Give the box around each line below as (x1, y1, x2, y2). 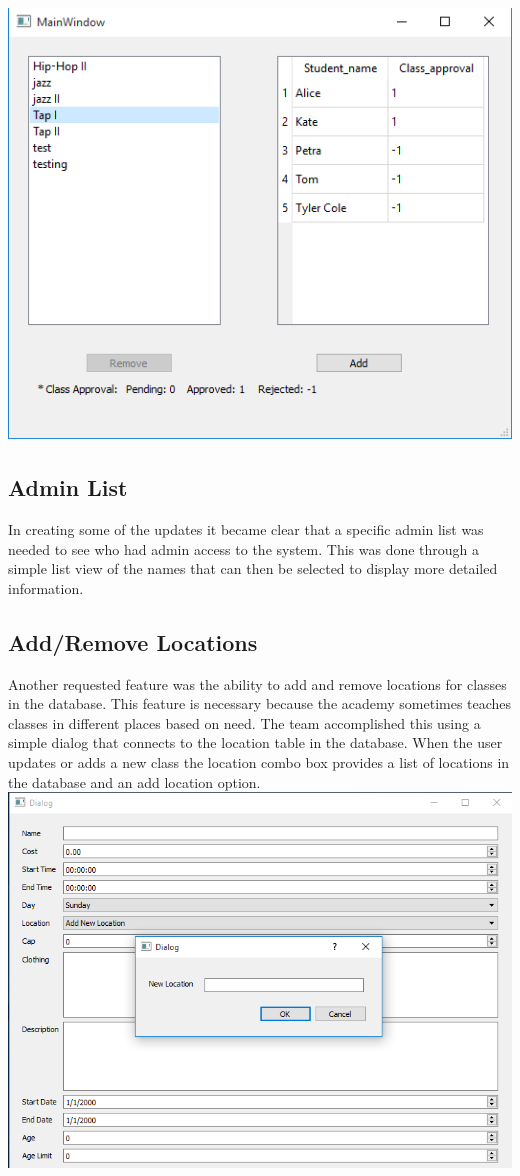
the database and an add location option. (8, 771, 261, 792)
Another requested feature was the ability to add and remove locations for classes (8, 673, 507, 694)
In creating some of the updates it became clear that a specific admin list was (8, 518, 484, 539)
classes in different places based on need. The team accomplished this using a (8, 712, 481, 733)
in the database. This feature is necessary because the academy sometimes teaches (8, 693, 512, 714)
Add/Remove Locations (8, 626, 258, 657)
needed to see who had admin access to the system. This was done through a (8, 538, 480, 559)
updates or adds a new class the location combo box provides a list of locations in (8, 751, 510, 772)
